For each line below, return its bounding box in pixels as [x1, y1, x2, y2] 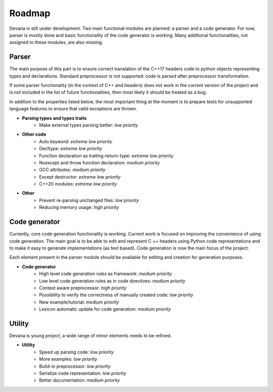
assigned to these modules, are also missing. [9, 39, 103, 46]
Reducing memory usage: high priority [39, 204, 119, 210]
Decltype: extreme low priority [39, 146, 103, 152]
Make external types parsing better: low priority [39, 122, 139, 128]
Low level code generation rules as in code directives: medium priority [39, 278, 186, 284]
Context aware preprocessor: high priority [39, 285, 127, 291]
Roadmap [9, 8, 51, 19]
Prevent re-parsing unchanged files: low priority [39, 197, 139, 203]
